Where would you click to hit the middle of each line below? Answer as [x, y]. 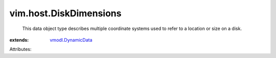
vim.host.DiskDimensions [65, 13]
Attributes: [20, 49]
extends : [19, 40]
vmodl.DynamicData [71, 40]
